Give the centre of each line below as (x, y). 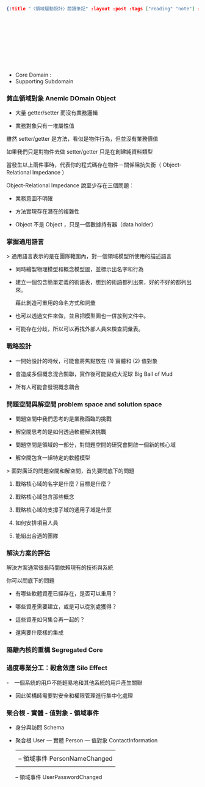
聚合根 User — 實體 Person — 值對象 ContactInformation (86, 740)
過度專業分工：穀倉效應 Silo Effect (57, 668)
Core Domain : (33, 75)
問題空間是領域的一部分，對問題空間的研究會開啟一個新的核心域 (95, 445)
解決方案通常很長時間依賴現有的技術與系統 (60, 568)
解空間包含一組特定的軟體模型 (52, 458)
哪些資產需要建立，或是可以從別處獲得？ (66, 606)
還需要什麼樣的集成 (39, 633)
